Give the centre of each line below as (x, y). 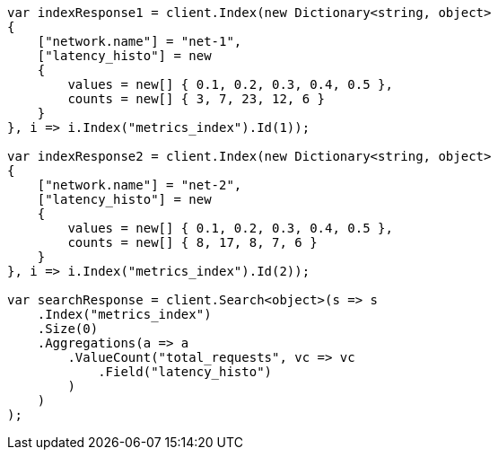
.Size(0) (68, 329)
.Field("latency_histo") (185, 372)
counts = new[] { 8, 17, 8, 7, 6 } (192, 242)
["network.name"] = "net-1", (140, 41)
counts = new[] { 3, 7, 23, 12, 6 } (197, 99)
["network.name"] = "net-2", (140, 185)
